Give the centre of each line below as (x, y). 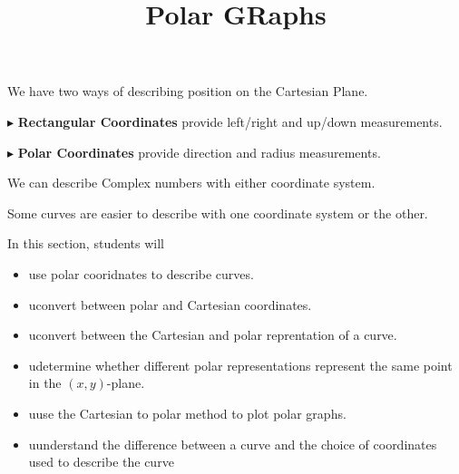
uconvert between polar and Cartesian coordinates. (170, 304)
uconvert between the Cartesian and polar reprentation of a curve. (213, 335)
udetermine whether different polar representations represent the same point (240, 365)
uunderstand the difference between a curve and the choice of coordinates (233, 444)
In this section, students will (86, 243)
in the (45, 383)
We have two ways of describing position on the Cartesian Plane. (188, 91)
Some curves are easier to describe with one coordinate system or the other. (218, 213)
